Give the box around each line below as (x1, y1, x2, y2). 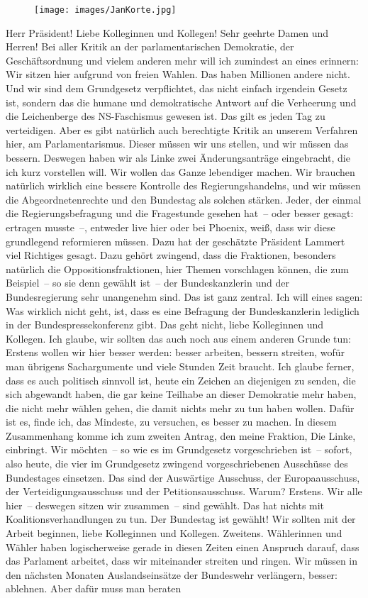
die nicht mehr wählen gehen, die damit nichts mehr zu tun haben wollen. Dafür (6, 400, 355, 415)
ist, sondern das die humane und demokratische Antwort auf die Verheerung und (6, 94, 357, 109)
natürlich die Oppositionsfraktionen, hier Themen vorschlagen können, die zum (6, 261, 349, 276)
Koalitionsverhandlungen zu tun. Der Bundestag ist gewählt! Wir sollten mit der (6, 511, 356, 526)
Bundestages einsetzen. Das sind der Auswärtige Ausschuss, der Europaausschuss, (6, 470, 360, 485)
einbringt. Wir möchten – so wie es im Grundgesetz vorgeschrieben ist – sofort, (6, 442, 352, 457)
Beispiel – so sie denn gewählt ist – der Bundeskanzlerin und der (6, 275, 289, 290)
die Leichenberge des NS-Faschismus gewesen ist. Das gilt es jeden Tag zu (6, 109, 325, 123)
